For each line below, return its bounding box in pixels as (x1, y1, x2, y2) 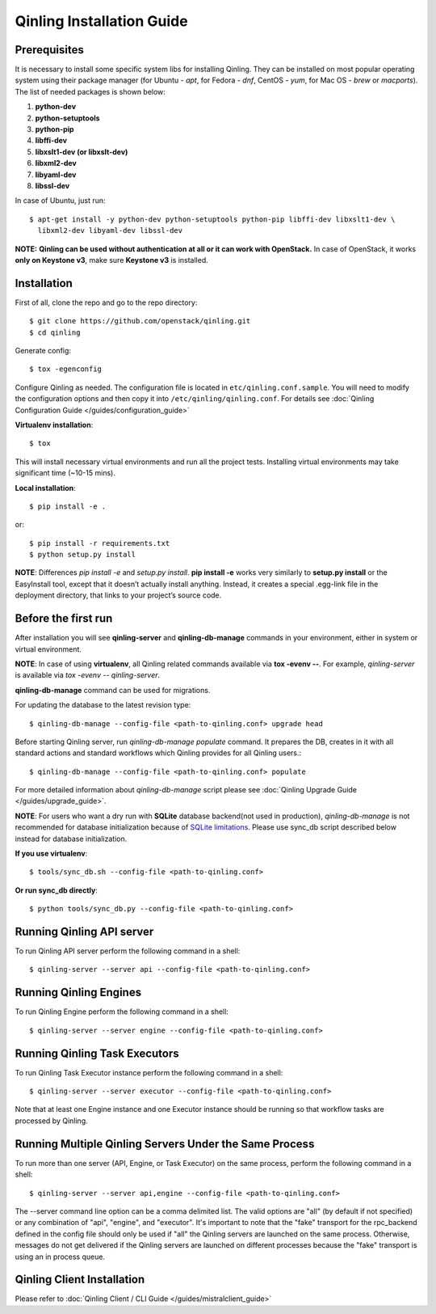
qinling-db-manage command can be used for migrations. (15, 685, 211, 695)
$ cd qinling (29, 327, 81, 337)
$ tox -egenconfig (29, 365, 103, 374)
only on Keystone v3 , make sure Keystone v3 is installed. (15, 255, 209, 264)
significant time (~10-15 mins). (15, 468, 116, 478)
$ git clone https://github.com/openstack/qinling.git (29, 316, 251, 326)
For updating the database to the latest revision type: (15, 700, 191, 710)
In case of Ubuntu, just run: (15, 196, 106, 205)
